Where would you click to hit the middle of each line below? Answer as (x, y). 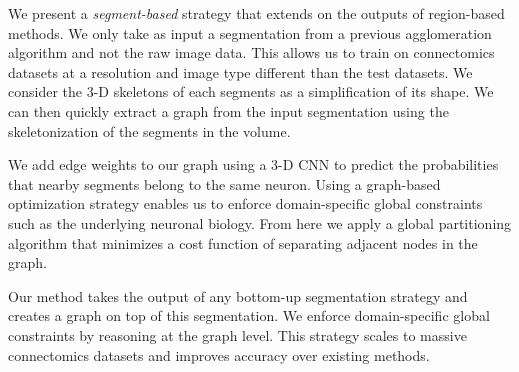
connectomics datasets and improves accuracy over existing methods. (219, 354)
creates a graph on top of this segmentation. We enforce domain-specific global (249, 315)
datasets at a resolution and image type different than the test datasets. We (240, 71)
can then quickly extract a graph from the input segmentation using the (228, 110)
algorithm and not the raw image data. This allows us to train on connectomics (251, 52)
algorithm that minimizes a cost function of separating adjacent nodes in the (243, 242)
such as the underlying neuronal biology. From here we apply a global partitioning (260, 222)
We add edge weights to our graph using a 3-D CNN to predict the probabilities (253, 164)
